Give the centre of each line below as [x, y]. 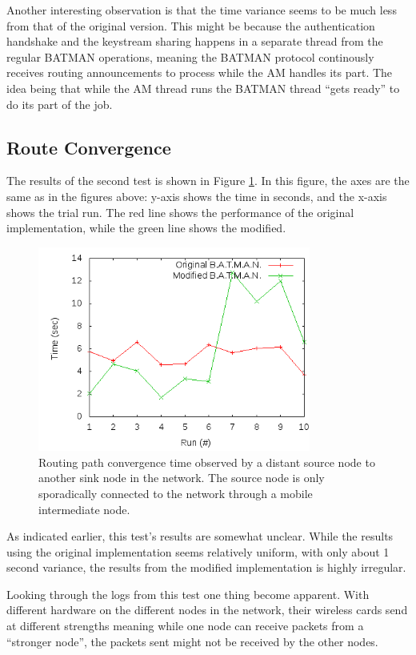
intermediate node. [84, 509]
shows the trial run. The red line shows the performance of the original [180, 212]
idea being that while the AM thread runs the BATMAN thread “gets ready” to [203, 88]
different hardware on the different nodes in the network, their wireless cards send [207, 610]
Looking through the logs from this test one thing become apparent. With [188, 594]
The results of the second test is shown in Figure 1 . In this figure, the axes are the [208, 181]
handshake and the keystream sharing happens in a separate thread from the [195, 41]
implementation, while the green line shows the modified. [146, 228]
